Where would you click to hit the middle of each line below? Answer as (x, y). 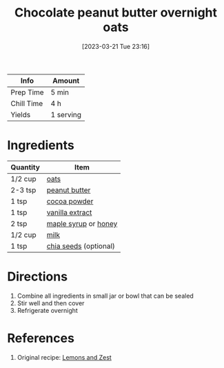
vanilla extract (69, 212)
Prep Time (27, 92)
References (41, 338)
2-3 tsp (23, 190)
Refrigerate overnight (47, 310)
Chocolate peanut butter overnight (116, 13)
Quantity (25, 167)
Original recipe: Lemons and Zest (64, 357)
